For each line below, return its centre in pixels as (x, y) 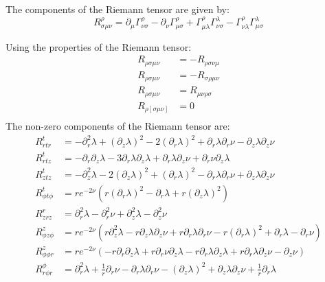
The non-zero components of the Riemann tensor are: (118, 126)
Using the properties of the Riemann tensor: (99, 46)
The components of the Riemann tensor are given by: (117, 9)
